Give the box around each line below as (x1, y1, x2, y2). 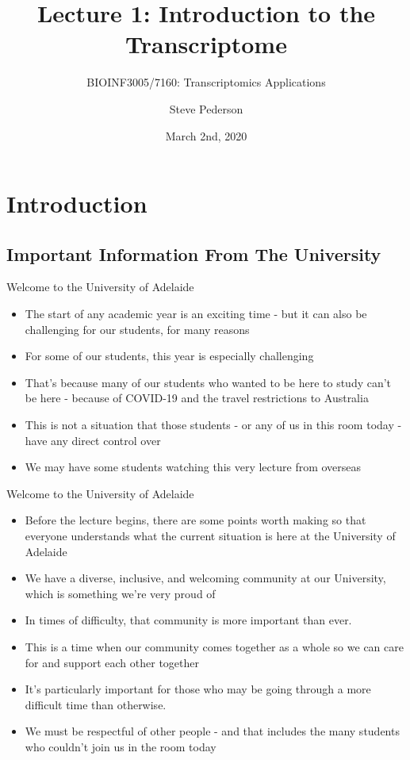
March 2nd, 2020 (165, 127, 247, 144)
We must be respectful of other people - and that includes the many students (25, 723, 400, 739)
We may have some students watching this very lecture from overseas (25, 459, 362, 475)
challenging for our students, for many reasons (25, 321, 250, 337)
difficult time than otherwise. (25, 696, 167, 712)
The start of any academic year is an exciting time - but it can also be (25, 305, 367, 322)
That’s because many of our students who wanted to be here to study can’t (25, 374, 392, 390)
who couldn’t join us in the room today (25, 738, 216, 754)
